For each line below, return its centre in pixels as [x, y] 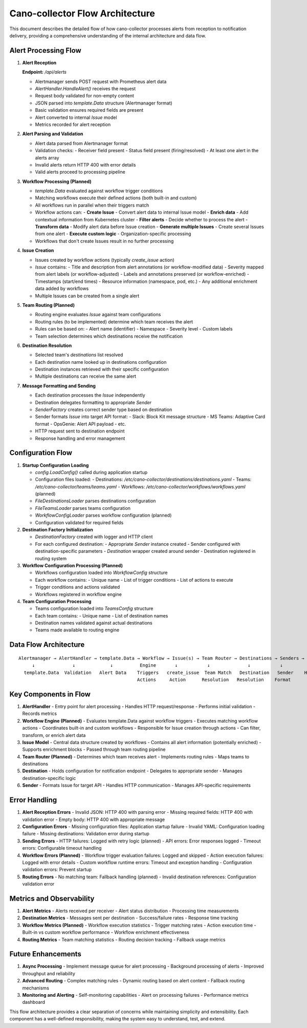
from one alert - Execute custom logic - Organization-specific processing [113, 234]
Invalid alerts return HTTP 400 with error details [85, 165]
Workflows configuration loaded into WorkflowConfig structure [101, 573]
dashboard [34, 1002]
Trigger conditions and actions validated [78, 587]
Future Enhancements [46, 954]
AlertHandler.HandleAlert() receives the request [85, 89]
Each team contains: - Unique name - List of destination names [102, 615]
